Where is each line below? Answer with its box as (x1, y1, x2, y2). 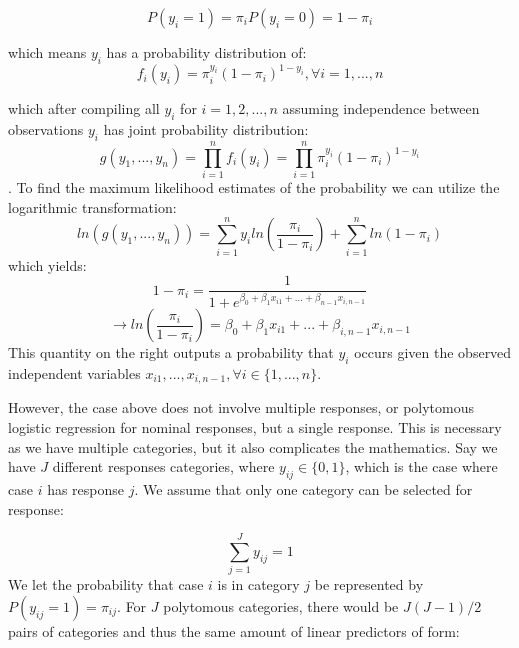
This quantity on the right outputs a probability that (8, 342, 334, 363)
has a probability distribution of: (106, 42, 307, 62)
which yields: (8, 254, 87, 275)
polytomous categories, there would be (163, 595, 399, 616)
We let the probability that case (8, 574, 204, 595)
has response (47, 479, 125, 499)
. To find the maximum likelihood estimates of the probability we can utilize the (8, 177, 500, 198)
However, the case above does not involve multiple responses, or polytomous (8, 397, 475, 418)
